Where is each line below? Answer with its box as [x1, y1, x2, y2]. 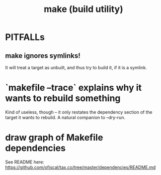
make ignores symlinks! [5, 51, 80, 60]
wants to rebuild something [5, 93, 121, 104]
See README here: [5, 159, 45, 165]
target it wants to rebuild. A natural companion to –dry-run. [5, 114, 126, 120]
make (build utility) [44, 3, 123, 15]
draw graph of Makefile [5, 132, 103, 143]
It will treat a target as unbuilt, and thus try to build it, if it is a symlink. [5, 65, 148, 70]
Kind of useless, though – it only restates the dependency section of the [5, 109, 153, 115]
